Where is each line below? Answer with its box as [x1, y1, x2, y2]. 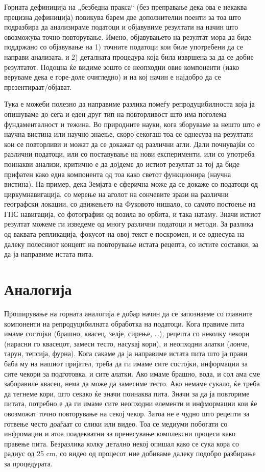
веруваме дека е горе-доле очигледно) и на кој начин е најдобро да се [4, 71, 221, 82]
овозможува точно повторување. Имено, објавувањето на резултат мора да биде [4, 31, 252, 42]
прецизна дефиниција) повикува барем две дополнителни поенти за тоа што [4, 11, 241, 22]
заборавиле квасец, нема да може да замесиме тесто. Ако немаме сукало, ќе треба [4, 378, 260, 389]
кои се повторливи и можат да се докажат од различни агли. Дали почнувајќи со [4, 138, 255, 149]
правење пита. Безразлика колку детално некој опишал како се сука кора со [4, 438, 239, 449]
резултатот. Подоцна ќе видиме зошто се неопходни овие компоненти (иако [4, 61, 239, 72]
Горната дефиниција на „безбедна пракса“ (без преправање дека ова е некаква [4, 2, 247, 12]
